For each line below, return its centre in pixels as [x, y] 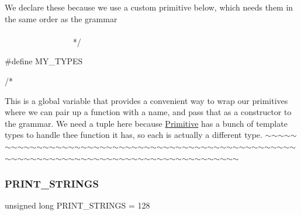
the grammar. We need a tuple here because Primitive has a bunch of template [146, 123]
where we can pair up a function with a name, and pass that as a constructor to [148, 112]
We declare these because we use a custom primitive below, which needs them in [149, 7]
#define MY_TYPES [44, 61]
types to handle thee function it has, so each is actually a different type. [134, 135]
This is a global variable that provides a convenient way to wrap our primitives [146, 100]
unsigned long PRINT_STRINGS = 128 [77, 205]
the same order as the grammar [61, 18]
